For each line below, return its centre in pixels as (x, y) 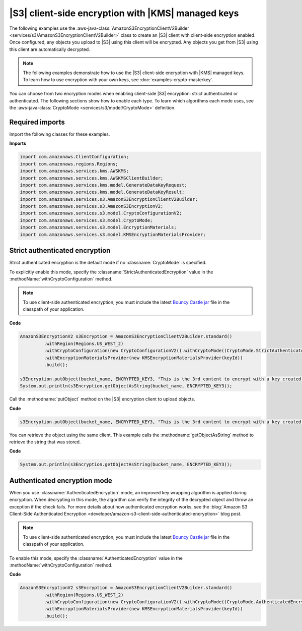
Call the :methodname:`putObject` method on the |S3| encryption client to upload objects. (102, 399)
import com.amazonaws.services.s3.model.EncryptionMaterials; (98, 227)
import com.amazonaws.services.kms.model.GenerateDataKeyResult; (102, 192)
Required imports (37, 122)
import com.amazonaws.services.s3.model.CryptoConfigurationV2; (101, 213)
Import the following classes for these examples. (60, 134)
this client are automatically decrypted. (50, 49)
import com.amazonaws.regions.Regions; (69, 164)
